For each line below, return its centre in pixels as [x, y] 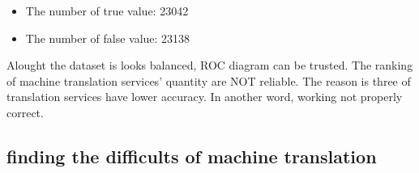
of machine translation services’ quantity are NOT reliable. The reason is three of [209, 80]
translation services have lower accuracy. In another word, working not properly [205, 97]
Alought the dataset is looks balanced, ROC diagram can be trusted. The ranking [210, 65]
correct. [25, 112]
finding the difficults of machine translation [192, 156]
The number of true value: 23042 [107, 11]
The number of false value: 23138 [108, 38]
